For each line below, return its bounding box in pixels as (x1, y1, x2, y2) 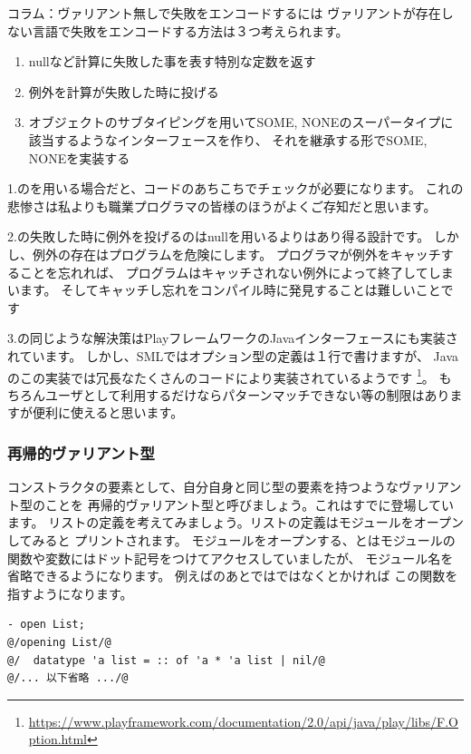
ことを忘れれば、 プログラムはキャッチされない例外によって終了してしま (19, 262, 454, 281)
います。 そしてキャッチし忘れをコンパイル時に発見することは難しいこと (7, 280, 441, 299)
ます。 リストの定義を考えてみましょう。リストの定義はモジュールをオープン (7, 513, 464, 532)
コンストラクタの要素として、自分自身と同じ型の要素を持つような (7, 477, 399, 496)
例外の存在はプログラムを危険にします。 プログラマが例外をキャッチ (32, 244, 441, 263)
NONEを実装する (28, 148, 130, 167)
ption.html (28, 730, 87, 749)
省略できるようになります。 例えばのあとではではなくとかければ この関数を (7, 566, 458, 585)
